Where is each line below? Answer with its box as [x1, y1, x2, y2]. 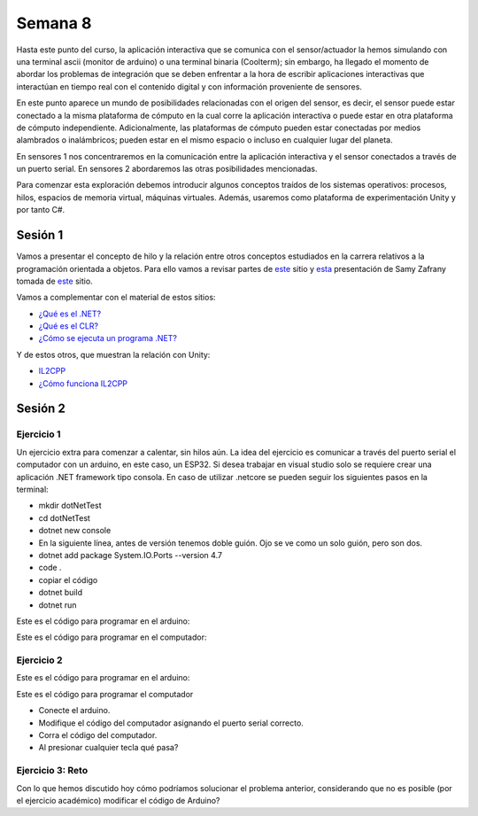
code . [38, 563, 62, 573]
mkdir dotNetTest [38, 501, 102, 511]
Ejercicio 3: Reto [16, 765, 89, 777]
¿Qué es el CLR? [38, 321, 99, 331]
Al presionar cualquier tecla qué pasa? [38, 742, 179, 753]
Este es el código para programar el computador [16, 688, 194, 699]
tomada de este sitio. [16, 276, 93, 286]
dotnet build [38, 587, 83, 598]
